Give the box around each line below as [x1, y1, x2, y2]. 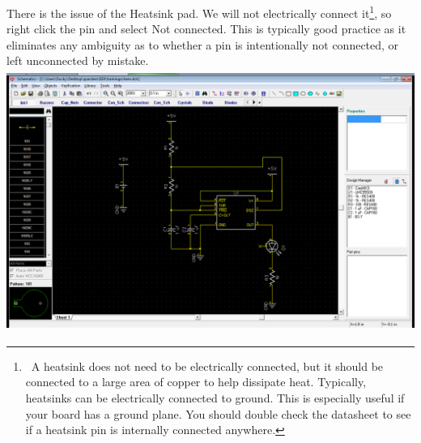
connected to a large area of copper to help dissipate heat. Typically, [25, 373, 367, 390]
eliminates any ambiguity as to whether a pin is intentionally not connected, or [6, 36, 399, 53]
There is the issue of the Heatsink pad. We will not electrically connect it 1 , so [6, 2, 392, 21]
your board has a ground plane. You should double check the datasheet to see [25, 405, 411, 422]
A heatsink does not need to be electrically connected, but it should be [31, 357, 384, 374]
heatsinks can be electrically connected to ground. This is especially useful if [25, 389, 405, 406]
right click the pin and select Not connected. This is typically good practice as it [6, 20, 406, 37]
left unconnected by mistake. [6, 52, 149, 69]
